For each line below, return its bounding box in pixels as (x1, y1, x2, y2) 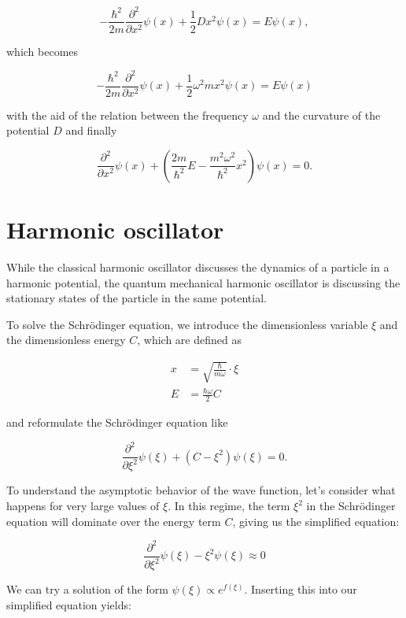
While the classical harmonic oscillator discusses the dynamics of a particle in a (6, 259, 389, 276)
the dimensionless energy (6, 331, 126, 348)
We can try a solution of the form (6, 581, 168, 598)
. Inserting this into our (244, 581, 357, 598)
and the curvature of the (262, 106, 381, 123)
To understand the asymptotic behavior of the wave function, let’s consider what (6, 482, 396, 498)
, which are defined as (137, 331, 242, 348)
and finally (65, 122, 117, 139)
